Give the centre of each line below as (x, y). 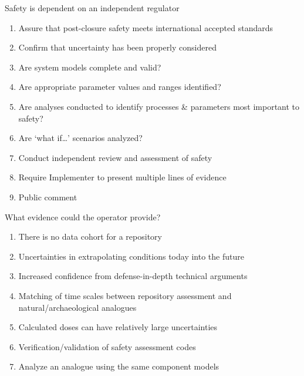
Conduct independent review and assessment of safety (115, 157)
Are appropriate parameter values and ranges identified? (120, 87)
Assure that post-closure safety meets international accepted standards (146, 27)
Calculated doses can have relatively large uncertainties (118, 327)
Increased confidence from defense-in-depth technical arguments (133, 276)
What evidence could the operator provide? (83, 216)
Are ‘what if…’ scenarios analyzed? (80, 138)
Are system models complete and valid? (90, 67)
